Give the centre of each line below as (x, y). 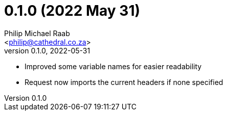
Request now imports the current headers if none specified (124, 82)
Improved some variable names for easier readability (113, 66)
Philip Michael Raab (37, 33)
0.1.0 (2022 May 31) (72, 11)
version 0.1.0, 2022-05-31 (47, 50)
